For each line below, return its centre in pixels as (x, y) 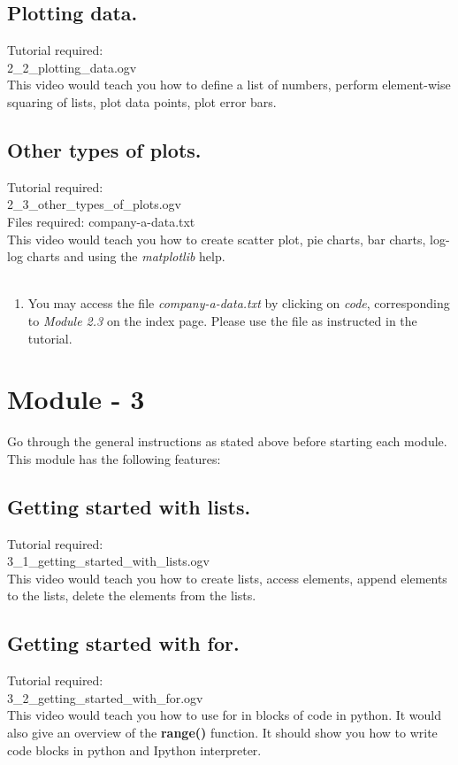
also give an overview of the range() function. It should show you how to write (222, 732)
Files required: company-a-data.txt (101, 221)
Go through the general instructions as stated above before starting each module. (227, 441)
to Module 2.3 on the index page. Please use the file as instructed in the (222, 320)
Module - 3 (76, 399)
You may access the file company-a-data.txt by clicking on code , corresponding (239, 303)
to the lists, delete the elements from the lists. (132, 595)
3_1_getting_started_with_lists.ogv (108, 561)
